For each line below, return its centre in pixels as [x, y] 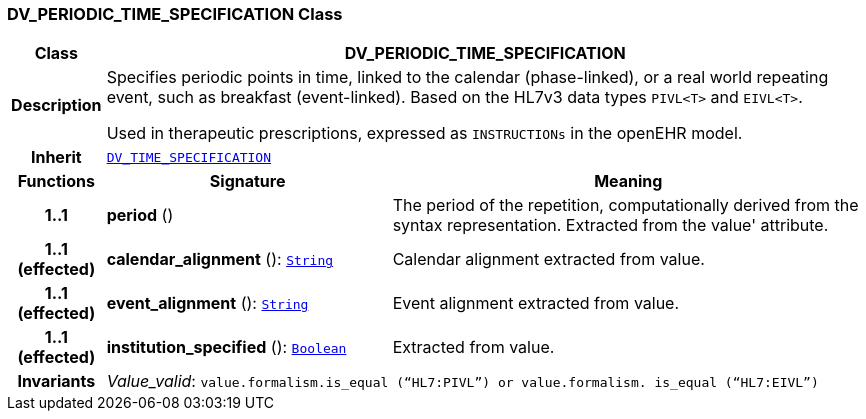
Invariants [56, 381]
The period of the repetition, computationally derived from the [625, 205]
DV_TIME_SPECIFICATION [189, 157]
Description [56, 105]
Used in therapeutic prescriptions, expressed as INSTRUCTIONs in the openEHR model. [424, 133]
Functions [56, 181]
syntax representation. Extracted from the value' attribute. [610, 225]
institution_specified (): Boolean [226, 347]
